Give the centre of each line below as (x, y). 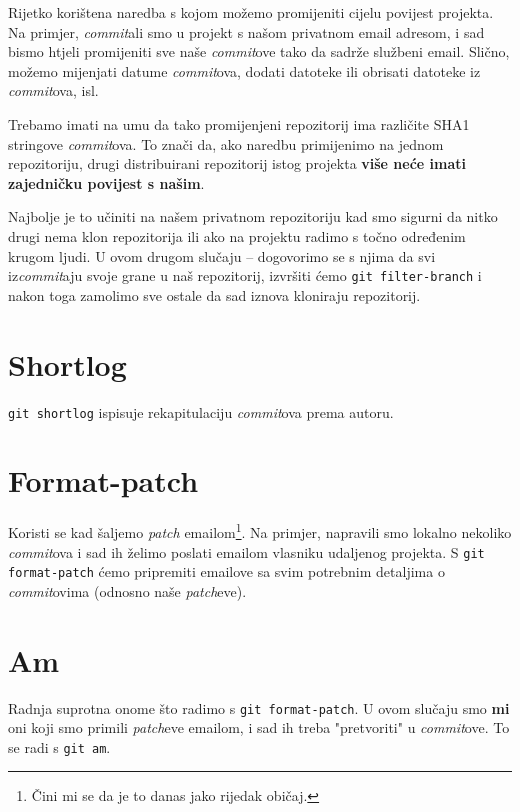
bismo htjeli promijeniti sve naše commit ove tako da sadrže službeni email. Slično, (259, 51)
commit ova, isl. (53, 90)
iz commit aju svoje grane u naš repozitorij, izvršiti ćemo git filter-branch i (245, 275)
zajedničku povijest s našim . (106, 182)
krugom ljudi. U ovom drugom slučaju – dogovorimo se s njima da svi (222, 255)
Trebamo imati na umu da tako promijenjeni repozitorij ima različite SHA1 (239, 123)
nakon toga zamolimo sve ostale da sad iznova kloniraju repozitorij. (214, 294)
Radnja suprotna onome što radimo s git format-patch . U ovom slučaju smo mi (259, 707)
